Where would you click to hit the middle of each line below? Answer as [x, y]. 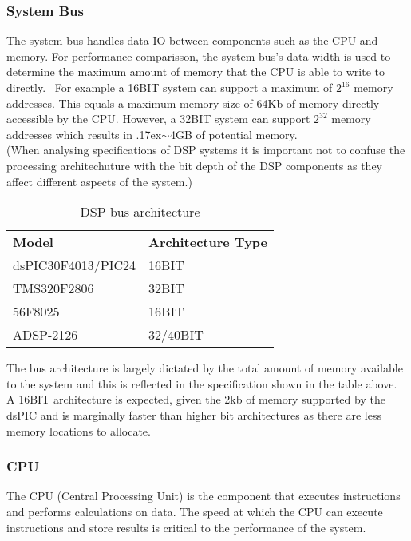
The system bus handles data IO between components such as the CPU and [192, 40]
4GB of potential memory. [233, 134]
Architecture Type [208, 242]
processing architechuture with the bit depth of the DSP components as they [194, 165]
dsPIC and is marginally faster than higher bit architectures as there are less [194, 414]
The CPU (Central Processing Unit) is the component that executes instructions [204, 496]
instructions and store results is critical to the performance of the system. [186, 527]
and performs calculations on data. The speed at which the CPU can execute [195, 511]
